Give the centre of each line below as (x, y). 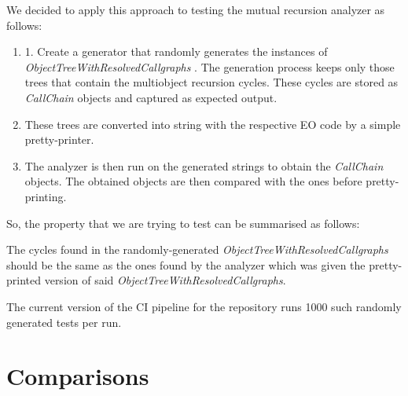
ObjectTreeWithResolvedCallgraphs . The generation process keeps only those (210, 66)
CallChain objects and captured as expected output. (151, 97)
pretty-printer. (59, 139)
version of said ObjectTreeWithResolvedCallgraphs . (165, 280)
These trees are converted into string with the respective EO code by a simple (213, 124)
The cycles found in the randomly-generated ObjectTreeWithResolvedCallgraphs (197, 249)
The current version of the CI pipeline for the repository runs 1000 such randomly (204, 306)
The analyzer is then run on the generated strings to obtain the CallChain (204, 165)
